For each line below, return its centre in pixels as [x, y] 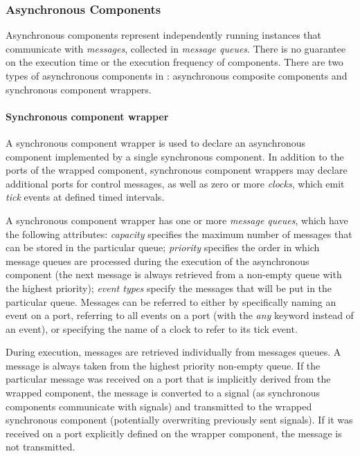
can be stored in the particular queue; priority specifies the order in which [163, 247]
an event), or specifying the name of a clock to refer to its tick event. [152, 328]
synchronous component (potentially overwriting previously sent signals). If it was [179, 420]
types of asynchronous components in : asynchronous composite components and [177, 75]
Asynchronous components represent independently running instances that [164, 35]
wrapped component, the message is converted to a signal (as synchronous [163, 393]
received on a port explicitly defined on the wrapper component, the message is [174, 433]
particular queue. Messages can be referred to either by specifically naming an [171, 301]
